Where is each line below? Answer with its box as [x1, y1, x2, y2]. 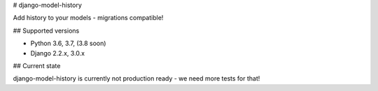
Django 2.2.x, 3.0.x [30, 49, 85, 57]
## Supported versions [13, 26, 80, 35]
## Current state [13, 61, 61, 69]
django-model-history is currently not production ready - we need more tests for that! [13, 74, 260, 83]
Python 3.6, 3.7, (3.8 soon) [30, 39, 106, 48]
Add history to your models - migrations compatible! [13, 14, 164, 22]
